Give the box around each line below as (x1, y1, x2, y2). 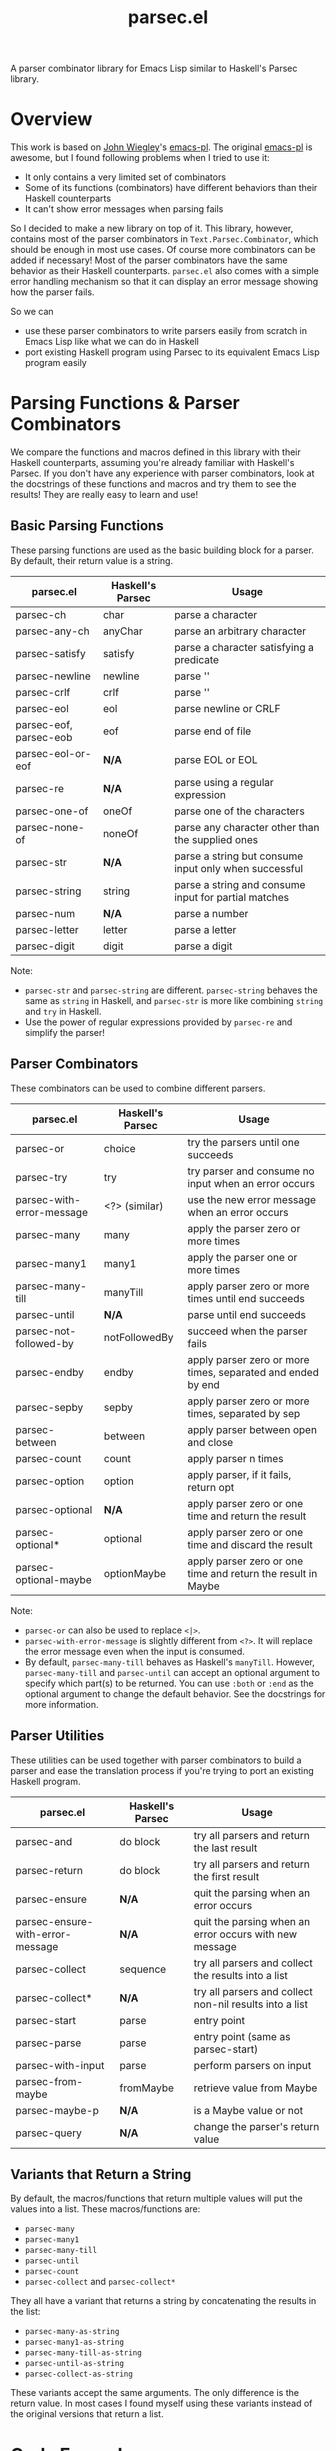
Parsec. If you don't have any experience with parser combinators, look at (10, 467, 315, 480)
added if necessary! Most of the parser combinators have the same (10, 254, 288, 266)
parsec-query (15, 2126, 83, 2140)
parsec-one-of (15, 804, 89, 818)
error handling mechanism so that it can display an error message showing (10, 276, 319, 288)
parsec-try (15, 1170, 68, 1184)
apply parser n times (187, 1451, 284, 1465)
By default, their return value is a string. (10, 554, 173, 566)
